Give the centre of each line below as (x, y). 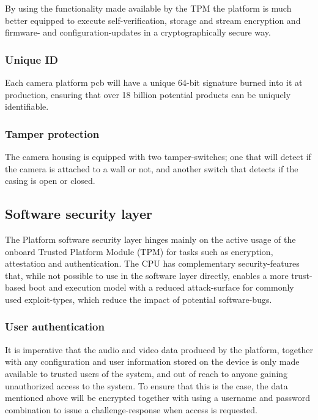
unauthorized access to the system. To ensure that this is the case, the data (146, 385)
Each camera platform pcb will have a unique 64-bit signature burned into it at (154, 82)
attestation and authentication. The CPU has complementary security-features (152, 263)
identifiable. (27, 106)
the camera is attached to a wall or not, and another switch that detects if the (152, 168)
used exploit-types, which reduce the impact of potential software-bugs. (139, 299)
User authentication (55, 326)
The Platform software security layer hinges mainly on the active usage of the (150, 239)
